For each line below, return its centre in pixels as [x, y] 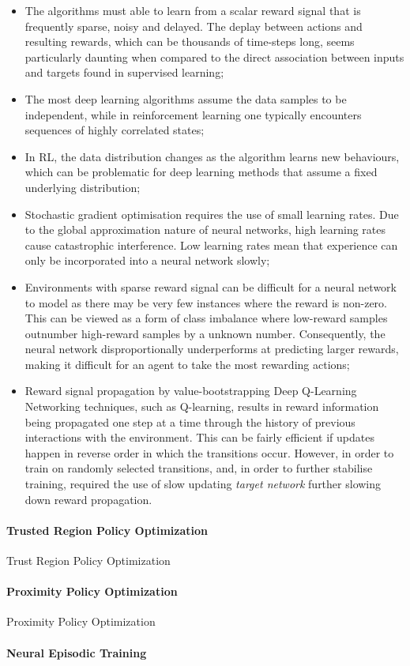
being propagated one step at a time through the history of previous [190, 421]
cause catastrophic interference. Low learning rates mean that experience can [211, 245]
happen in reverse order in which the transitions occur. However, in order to [209, 452]
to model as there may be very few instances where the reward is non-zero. [206, 302]
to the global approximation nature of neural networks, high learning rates [205, 230]
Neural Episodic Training [77, 652]
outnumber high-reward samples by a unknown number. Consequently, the [205, 333]
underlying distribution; [83, 187]
